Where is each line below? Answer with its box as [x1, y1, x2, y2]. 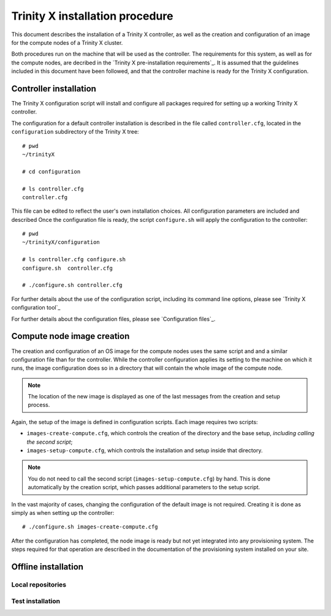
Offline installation [11, 561, 84, 572]
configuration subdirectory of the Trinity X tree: [11, 128, 139, 135]
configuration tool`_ [11, 304, 61, 311]
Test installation [11, 596, 61, 605]
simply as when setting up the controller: [11, 509, 115, 516]
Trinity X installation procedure [11, 9, 173, 23]
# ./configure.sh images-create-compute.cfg [22, 523, 159, 530]
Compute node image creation [11, 331, 130, 341]
